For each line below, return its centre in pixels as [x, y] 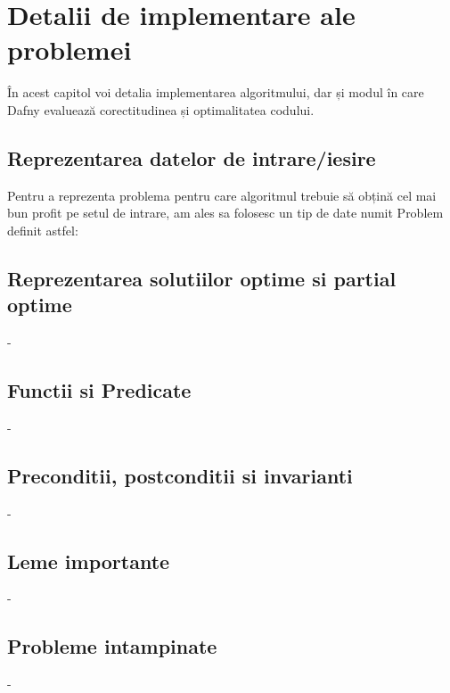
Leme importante [89, 561]
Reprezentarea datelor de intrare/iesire [192, 157]
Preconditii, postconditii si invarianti [180, 475]
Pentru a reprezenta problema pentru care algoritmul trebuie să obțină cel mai [222, 195]
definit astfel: [43, 230]
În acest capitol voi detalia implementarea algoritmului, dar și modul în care [216, 92]
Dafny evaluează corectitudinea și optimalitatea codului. [161, 109]
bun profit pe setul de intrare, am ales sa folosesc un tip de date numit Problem [225, 213]
